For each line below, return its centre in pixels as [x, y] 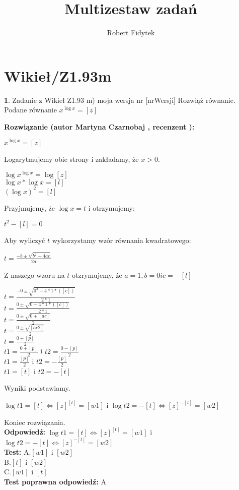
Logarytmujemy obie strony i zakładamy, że [71, 159]
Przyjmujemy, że [29, 207]
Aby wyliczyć [25, 240]
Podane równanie [30, 110]
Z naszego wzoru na [34, 274]
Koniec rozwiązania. [35, 422]
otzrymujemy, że [97, 274]
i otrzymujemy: [111, 207]
